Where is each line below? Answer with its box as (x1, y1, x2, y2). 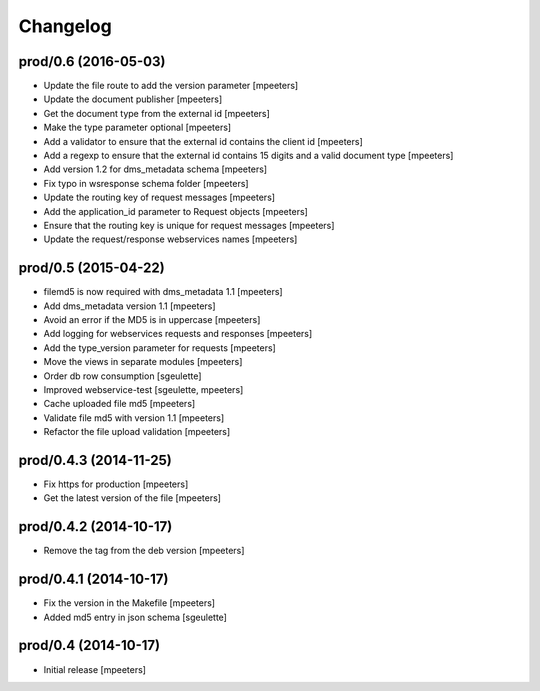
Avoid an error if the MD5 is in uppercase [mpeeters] (43, 314, 261, 326)
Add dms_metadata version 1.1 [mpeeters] (43, 300, 216, 312)
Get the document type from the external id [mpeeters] (43, 107, 270, 119)
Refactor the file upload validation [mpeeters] (43, 426, 231, 438)
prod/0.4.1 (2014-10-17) (18, 571, 169, 588)
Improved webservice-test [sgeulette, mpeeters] (43, 384, 244, 395)
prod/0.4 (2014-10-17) (18, 637, 160, 654)
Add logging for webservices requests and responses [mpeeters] (43, 328, 313, 340)
